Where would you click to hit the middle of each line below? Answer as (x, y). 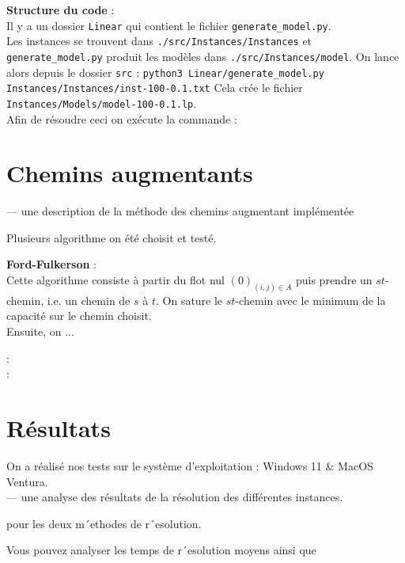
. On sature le (189, 300)
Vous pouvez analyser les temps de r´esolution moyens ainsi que (161, 550)
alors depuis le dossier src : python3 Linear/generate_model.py (165, 72)
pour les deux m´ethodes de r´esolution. (104, 523)
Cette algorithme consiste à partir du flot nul (115, 280)
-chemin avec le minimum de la (310, 300)
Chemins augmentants (130, 173)
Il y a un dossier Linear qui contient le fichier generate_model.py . (169, 25)
